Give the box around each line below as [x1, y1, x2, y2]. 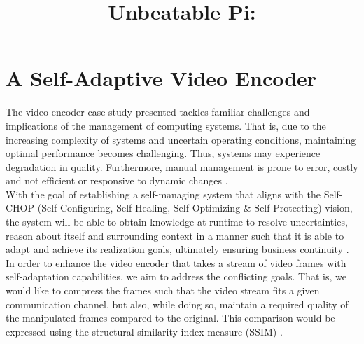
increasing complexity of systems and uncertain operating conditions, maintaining [6, 132, 356, 146]
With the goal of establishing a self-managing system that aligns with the [6, 186, 321, 201]
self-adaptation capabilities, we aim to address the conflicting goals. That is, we [6, 269, 346, 284]
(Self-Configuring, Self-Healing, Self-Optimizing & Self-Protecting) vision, [37, 200, 353, 215]
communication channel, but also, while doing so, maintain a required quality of [6, 296, 349, 311]
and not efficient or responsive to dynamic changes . [6, 173, 228, 188]
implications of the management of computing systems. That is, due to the [6, 118, 326, 132]
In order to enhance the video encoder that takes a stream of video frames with [6, 255, 346, 270]
